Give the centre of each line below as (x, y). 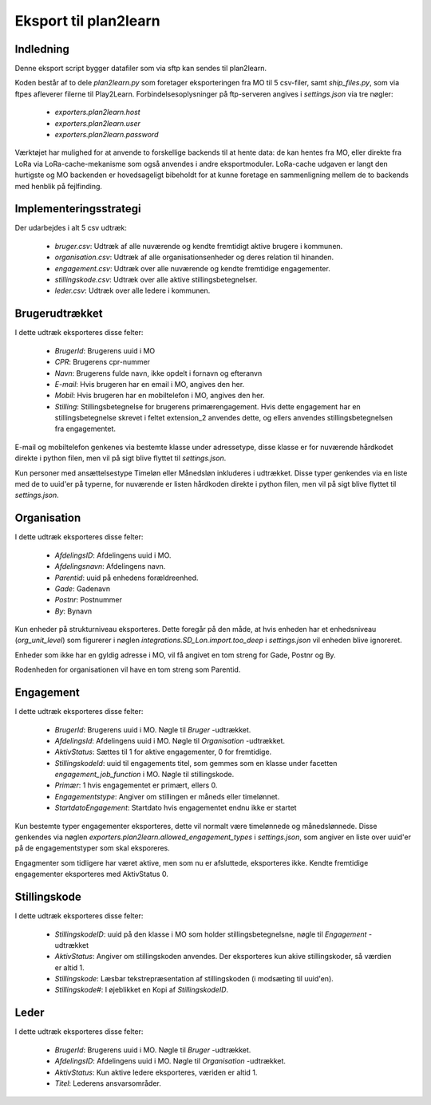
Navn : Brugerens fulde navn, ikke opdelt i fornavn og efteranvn (158, 373)
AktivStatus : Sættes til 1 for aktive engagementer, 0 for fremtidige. (163, 752)
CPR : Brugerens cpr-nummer (103, 362)
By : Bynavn (73, 611)
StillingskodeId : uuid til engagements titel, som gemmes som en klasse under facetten (196, 763)
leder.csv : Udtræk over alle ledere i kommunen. (132, 290)
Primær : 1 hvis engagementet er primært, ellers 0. (136, 785)
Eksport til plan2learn (88, 21)
